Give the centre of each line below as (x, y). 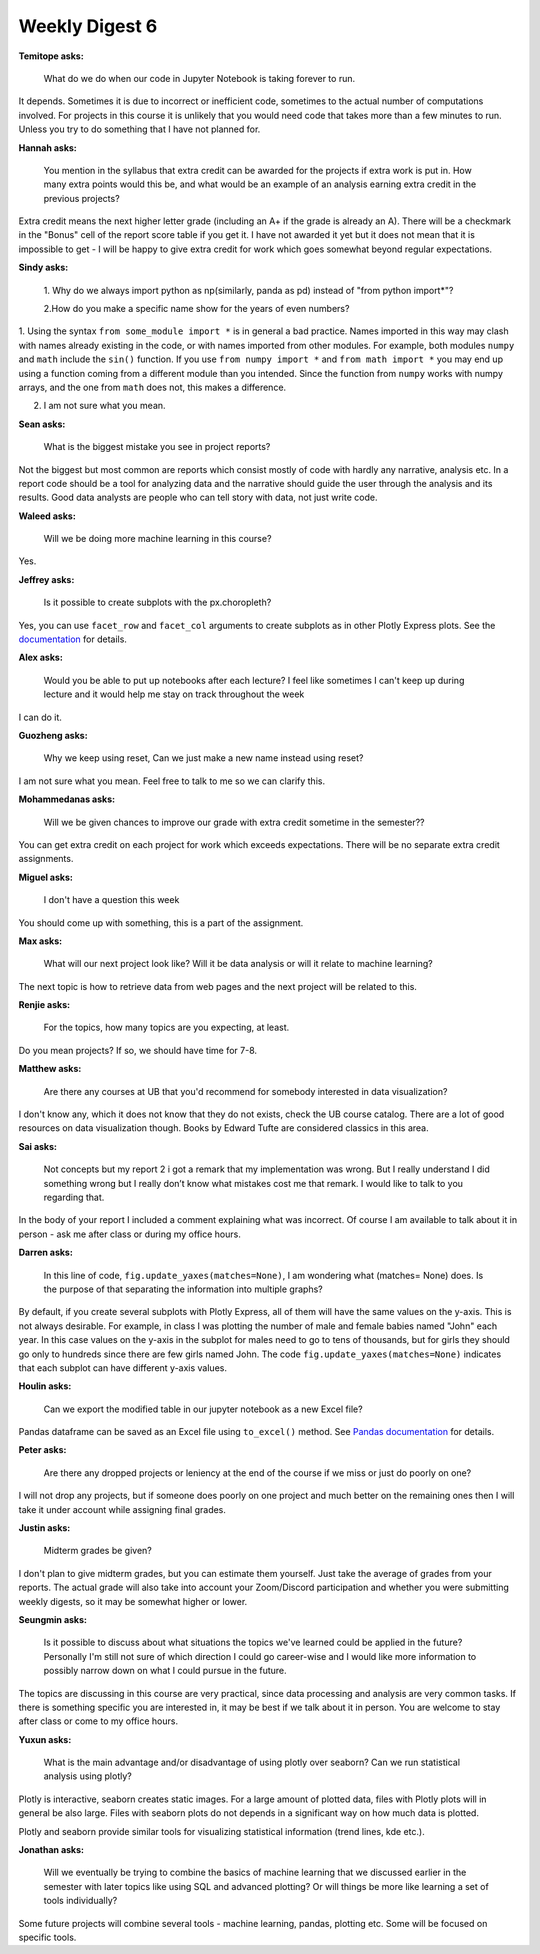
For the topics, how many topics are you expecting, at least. (166, 1027)
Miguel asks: (46, 877)
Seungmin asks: (52, 1619)
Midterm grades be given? (97, 1551)
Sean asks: (42, 424)
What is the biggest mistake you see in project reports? (157, 447)
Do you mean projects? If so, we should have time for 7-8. (138, 1050)
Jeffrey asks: (46, 579)
